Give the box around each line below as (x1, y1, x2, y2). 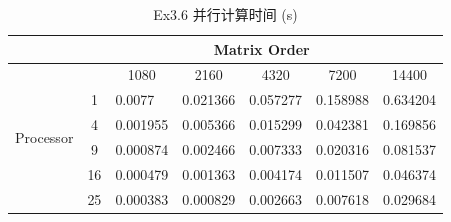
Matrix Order (213, 38, 310, 59)
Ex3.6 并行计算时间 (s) (153, 4, 298, 24)
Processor (15, 126, 74, 147)
